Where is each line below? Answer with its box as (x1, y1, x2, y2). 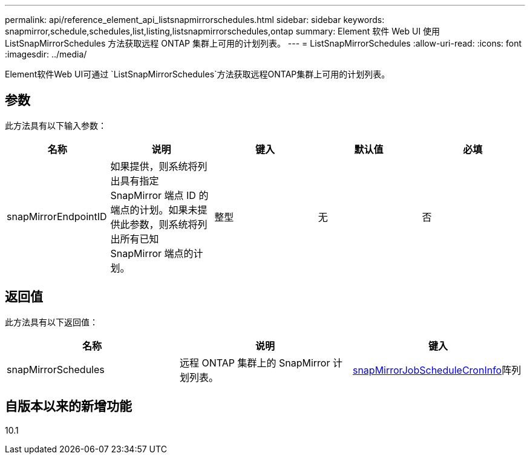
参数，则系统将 (129, 218, 198, 230)
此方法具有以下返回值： (5, 316, 98, 327)
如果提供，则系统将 (110, 160, 198, 172)
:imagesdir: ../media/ (5, 49, 87, 59)
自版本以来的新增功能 (5, 399, 132, 414)
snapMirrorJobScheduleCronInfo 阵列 (352, 363, 522, 376)
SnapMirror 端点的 (110, 247, 194, 259)
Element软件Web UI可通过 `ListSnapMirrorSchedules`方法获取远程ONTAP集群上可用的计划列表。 (5, 69, 390, 79)
